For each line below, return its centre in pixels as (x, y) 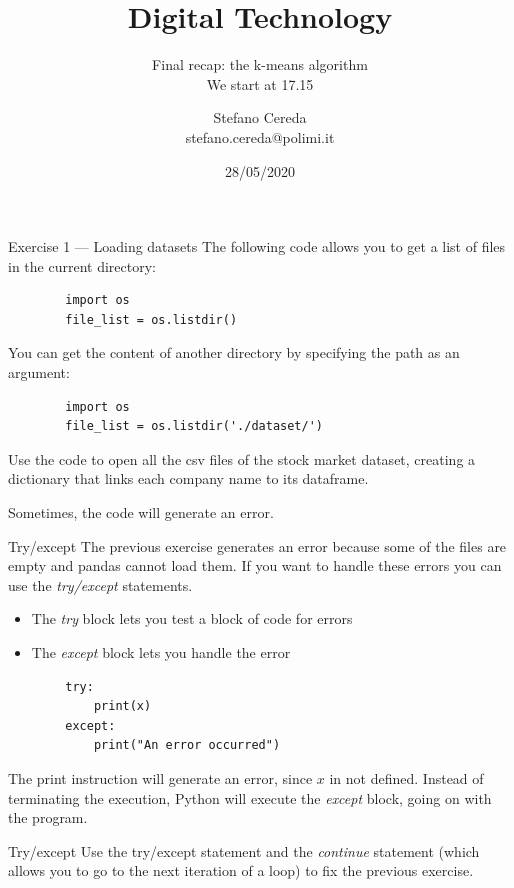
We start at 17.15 (260, 83)
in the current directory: (82, 265)
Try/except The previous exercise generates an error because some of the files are (257, 545)
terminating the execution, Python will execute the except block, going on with (250, 797)
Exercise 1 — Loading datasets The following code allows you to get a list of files (257, 246)
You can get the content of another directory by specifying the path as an (234, 352)
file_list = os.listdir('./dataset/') (194, 426)
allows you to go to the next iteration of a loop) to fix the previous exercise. (241, 870)
